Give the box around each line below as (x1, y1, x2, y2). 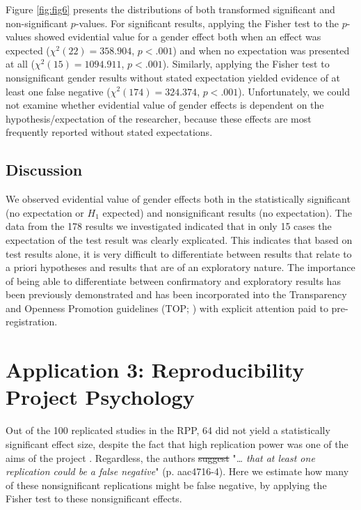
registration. (6, 314, 58, 329)
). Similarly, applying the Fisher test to (162, 56, 330, 71)
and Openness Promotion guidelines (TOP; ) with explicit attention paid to (6, 300, 328, 315)
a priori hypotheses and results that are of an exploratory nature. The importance (6, 260, 355, 275)
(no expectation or (6, 205, 84, 219)
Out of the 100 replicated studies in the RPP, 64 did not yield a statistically (6, 423, 330, 438)
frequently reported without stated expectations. (6, 125, 213, 139)
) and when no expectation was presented (173, 42, 350, 57)
